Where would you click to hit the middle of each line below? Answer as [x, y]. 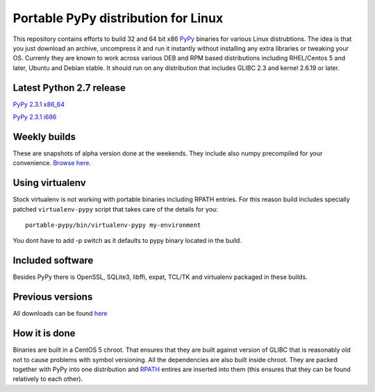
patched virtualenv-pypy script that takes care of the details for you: [115, 209]
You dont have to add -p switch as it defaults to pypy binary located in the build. [127, 241]
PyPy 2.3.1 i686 [35, 117]
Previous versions [53, 297]
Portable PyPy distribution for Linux [118, 18]
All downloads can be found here [60, 314]
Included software [53, 261]
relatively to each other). [48, 379]
